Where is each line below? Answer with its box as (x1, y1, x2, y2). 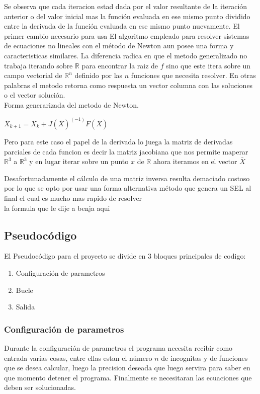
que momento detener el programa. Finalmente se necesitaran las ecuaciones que (4, 372, 252, 382)
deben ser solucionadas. (4, 382, 76, 392)
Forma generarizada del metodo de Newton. (4, 99, 139, 110)
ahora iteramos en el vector (153, 156, 237, 167)
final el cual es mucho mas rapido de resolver (4, 192, 142, 203)
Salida (16, 301, 35, 312)
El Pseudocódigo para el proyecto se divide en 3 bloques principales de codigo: (4, 251, 246, 261)
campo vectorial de (4, 70, 62, 81)
